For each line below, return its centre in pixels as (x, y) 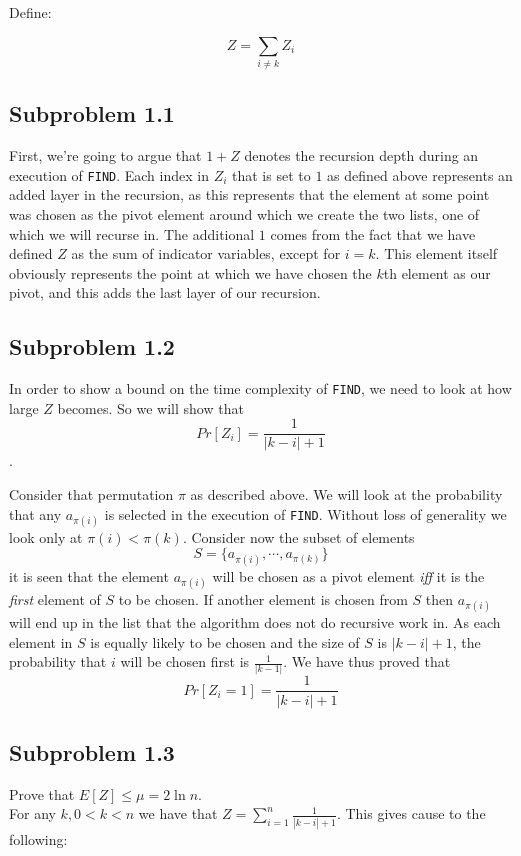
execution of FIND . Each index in (109, 174)
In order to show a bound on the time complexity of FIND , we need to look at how (260, 388)
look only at (46, 536)
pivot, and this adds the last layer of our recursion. (165, 292)
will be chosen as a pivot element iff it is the (348, 575)
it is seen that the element (89, 575)
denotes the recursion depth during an (361, 155)
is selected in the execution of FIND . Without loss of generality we (305, 513)
